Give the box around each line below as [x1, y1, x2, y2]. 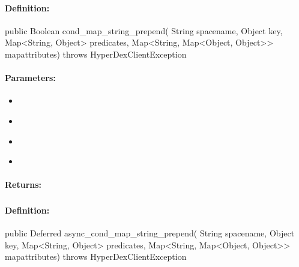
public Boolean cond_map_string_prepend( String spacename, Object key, [5, 24, 283, 37]
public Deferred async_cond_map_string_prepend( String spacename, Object [5, 227, 295, 239]
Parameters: [5, 71, 56, 84]
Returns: [5, 178, 42, 191]
